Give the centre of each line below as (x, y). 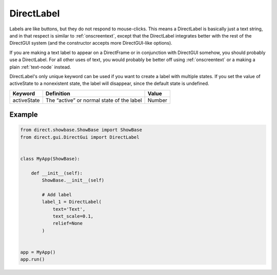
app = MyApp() (38, 252)
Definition (58, 94)
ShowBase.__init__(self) (73, 180)
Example (24, 115)
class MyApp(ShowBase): (50, 159)
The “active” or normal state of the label (94, 100)
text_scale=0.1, (73, 216)
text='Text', (69, 209)
